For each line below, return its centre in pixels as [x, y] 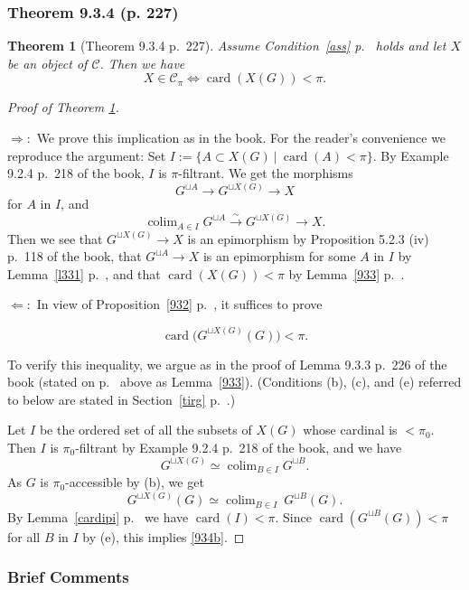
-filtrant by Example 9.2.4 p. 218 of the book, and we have [239, 447]
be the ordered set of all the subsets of [145, 430]
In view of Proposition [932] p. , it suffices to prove [179, 304]
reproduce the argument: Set [87, 155]
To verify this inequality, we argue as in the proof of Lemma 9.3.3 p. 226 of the [227, 364]
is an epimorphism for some [279, 256]
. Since [293, 516]
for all [24, 536]
